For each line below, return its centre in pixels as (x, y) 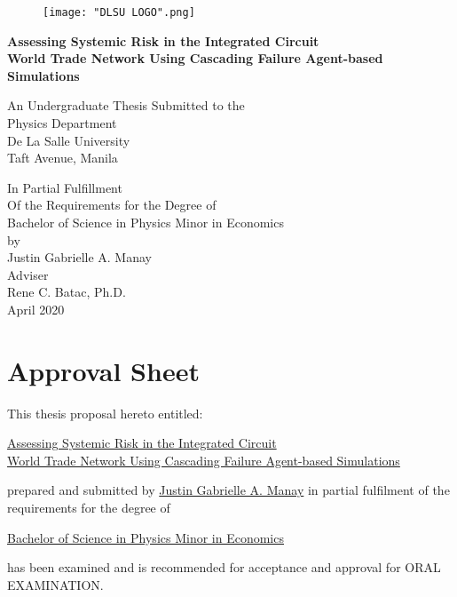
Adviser (28, 274)
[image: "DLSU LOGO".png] (119, 12)
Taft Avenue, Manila (63, 158)
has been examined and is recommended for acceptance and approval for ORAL (224, 567)
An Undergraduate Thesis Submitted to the (126, 105)
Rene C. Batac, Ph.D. (67, 292)
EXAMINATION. (55, 584)
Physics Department (62, 123)
